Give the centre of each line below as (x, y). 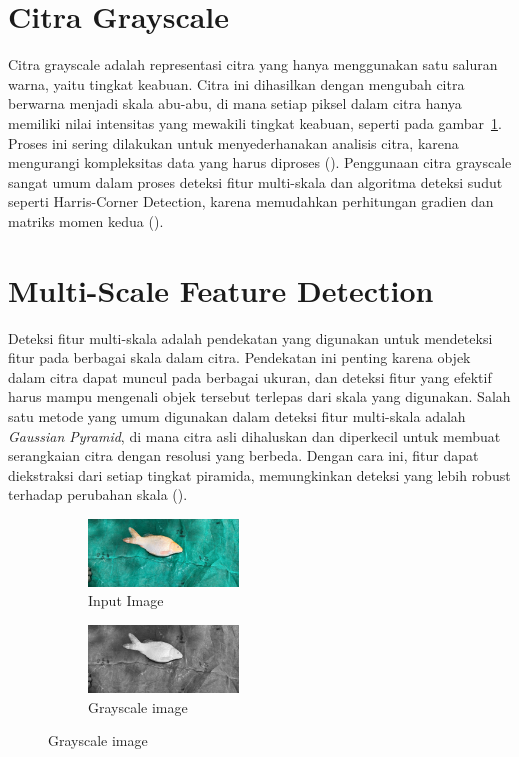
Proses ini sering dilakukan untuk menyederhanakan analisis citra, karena (233, 142)
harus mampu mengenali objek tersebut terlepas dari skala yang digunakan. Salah (259, 396)
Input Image (126, 600)
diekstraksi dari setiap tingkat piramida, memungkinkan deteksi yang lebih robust (259, 474)
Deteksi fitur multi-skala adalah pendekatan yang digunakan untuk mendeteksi (250, 337)
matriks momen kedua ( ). (86, 220)
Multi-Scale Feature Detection (221, 289)
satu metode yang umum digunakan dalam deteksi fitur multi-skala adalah (237, 415)
